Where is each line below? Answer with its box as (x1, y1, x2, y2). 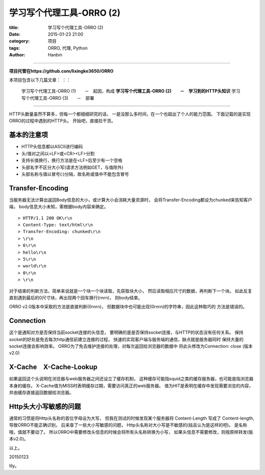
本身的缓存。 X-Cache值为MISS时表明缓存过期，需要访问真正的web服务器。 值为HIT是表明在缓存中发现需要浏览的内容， (9, 383, 254, 389)
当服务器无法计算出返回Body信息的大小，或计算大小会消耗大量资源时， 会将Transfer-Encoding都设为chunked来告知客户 (9, 197, 252, 203)
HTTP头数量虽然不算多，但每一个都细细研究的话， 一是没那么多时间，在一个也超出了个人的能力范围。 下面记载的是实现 (9, 111, 251, 117)
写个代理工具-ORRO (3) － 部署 (21, 95, 94, 101)
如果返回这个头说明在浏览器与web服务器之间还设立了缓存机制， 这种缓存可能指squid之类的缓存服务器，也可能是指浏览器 (9, 376, 254, 382)
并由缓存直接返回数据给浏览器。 (9, 390, 74, 396)
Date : (9, 31, 21, 37)
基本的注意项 (9, 131, 48, 139)
